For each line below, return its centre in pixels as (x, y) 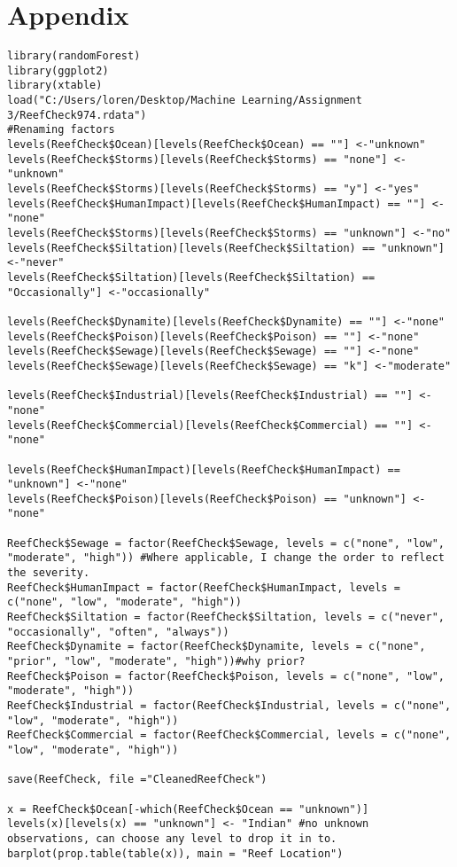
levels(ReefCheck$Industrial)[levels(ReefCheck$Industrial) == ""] (210, 396)
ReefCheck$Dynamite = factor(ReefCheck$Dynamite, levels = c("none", (217, 647)
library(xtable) (55, 86)
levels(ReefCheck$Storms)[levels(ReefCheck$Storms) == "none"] (198, 159)
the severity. (49, 573)
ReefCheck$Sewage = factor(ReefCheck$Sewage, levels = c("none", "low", (226, 543)
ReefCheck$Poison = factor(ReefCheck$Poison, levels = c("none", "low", (226, 676)
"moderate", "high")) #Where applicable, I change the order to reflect (226, 558)
